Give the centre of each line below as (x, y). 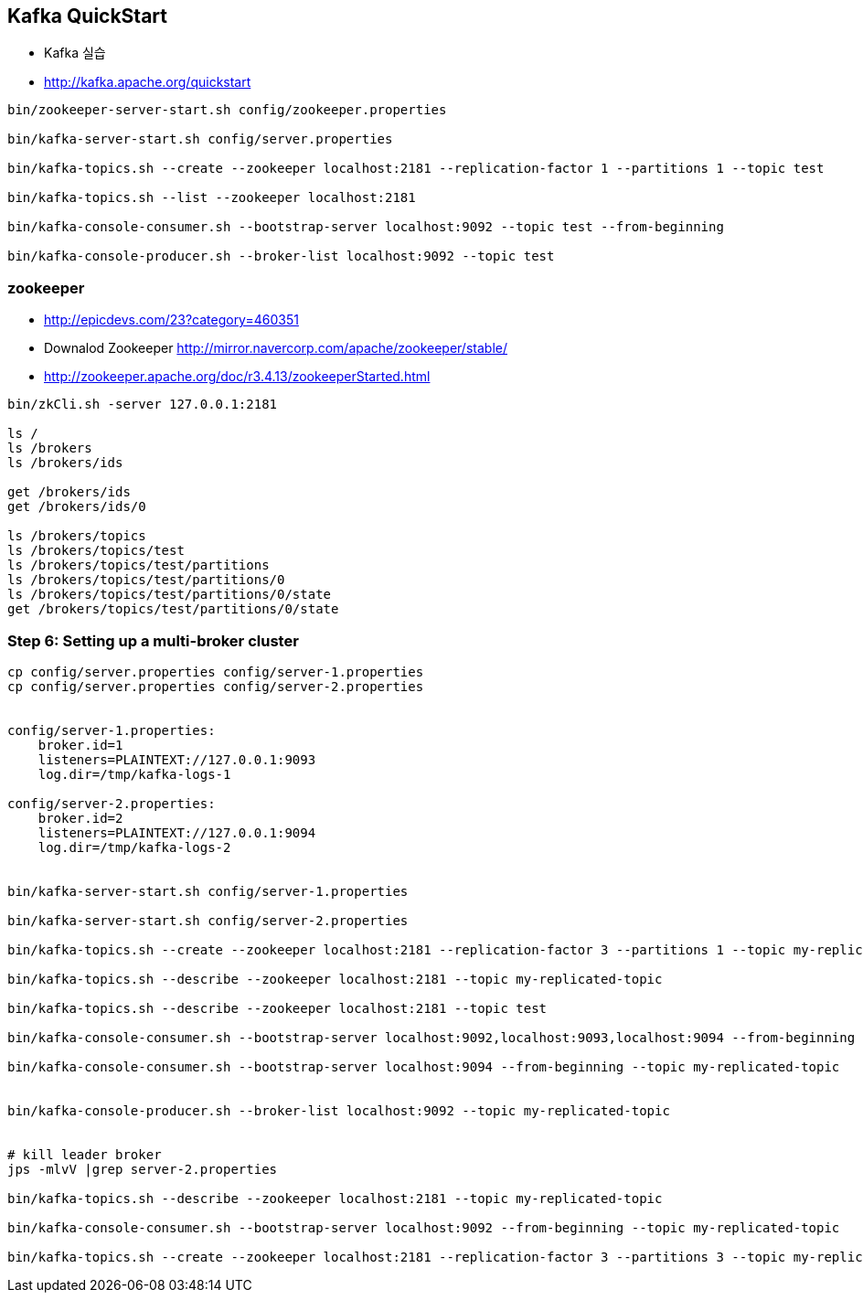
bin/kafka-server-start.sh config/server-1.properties (208, 891)
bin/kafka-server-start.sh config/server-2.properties (208, 920)
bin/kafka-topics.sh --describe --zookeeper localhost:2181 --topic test (277, 1008)
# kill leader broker (85, 1154)
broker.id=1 (80, 745)
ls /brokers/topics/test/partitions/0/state (170, 595)
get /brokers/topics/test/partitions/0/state (173, 609)
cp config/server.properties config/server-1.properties (216, 671)
